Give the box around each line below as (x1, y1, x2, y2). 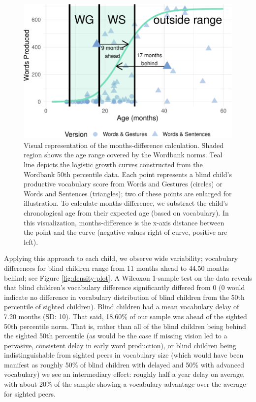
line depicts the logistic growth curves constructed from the (24, 159, 203, 169)
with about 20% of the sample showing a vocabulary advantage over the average (4, 379, 246, 389)
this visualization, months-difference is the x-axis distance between (24, 217, 224, 227)
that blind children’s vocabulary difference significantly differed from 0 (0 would (4, 282, 245, 292)
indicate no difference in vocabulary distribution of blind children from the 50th (4, 292, 245, 302)
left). (24, 236, 38, 247)
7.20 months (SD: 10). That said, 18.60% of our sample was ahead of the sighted (4, 311, 247, 321)
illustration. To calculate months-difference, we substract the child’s (24, 198, 228, 208)
